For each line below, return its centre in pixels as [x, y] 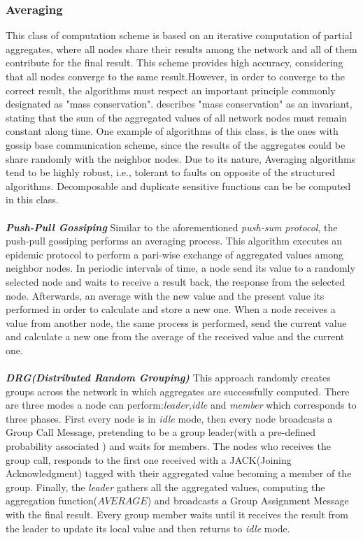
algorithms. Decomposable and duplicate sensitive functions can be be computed [178, 185]
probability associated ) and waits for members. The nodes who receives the [168, 446]
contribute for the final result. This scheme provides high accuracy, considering [175, 63]
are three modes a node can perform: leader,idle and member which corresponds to [181, 405]
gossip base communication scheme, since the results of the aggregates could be [176, 144]
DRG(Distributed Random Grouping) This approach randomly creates [168, 378]
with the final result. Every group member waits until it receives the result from [177, 514]
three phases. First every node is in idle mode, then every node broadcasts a [169, 418]
